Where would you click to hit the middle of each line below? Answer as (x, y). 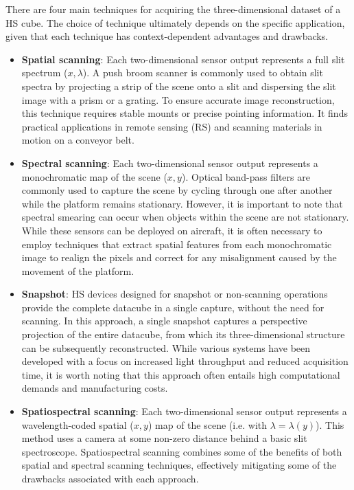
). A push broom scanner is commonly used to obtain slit (203, 73)
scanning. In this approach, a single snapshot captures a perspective (164, 321)
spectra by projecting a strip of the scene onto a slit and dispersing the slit (179, 86)
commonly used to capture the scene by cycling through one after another (177, 190)
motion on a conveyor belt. (78, 140)
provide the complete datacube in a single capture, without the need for (173, 307)
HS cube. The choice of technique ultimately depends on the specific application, (175, 22)
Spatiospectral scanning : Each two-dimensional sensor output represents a (184, 411)
